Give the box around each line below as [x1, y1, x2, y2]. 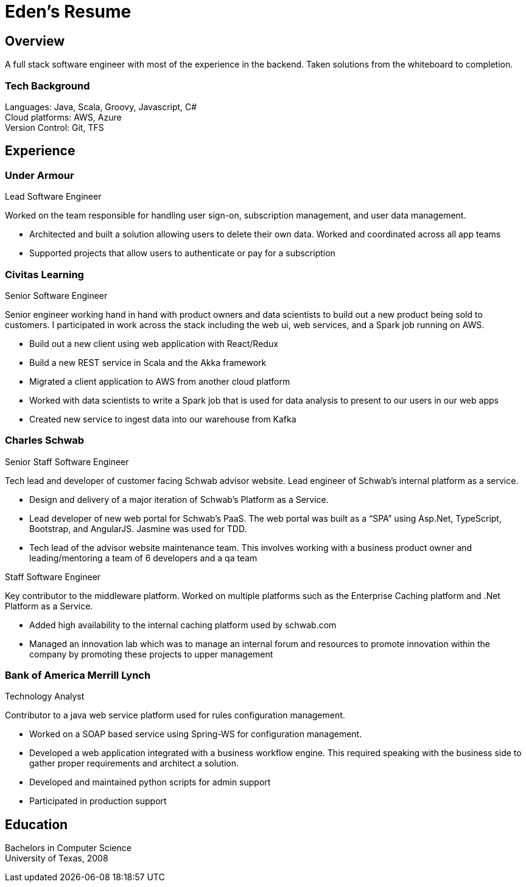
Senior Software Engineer [5, 290, 108, 301]
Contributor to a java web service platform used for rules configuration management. [5, 710, 345, 721]
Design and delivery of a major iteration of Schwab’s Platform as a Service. [29, 494, 329, 505]
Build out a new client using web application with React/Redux [29, 338, 278, 349]
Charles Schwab [5, 434, 85, 447]
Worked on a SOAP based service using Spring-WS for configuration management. [29, 729, 362, 740]
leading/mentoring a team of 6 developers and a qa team [29, 552, 258, 563]
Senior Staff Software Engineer [5, 456, 129, 467]
